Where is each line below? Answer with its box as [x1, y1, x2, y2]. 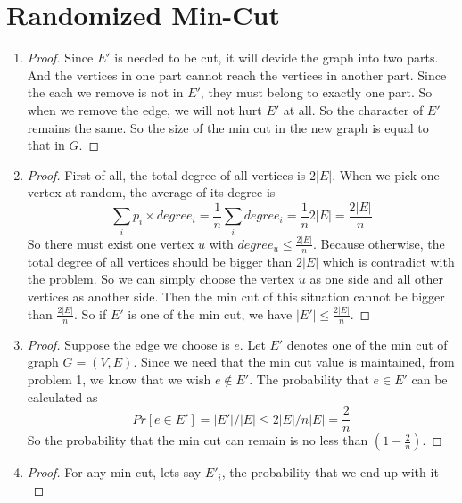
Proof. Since [27, 48, 94, 67]
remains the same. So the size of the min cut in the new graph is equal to [27, 118, 429, 136]
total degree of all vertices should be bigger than [27, 251, 293, 270]
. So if [74, 304, 107, 323]
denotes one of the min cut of [286, 334, 448, 353]
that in [27, 136, 65, 154]
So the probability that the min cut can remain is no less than [27, 431, 368, 449]
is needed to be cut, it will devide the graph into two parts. [114, 48, 439, 67]
